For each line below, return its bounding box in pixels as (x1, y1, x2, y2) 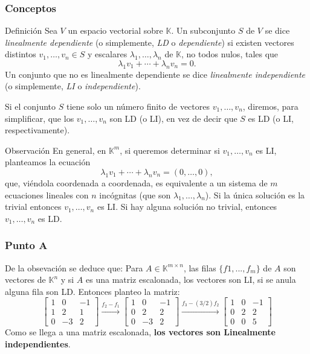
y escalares (88, 48, 128, 60)
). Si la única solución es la (205, 188, 305, 201)
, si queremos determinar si (120, 144, 220, 156)
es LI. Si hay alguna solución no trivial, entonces (97, 200, 277, 213)
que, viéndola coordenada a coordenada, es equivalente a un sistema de (5, 176, 268, 189)
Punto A (5, 238, 48, 253)
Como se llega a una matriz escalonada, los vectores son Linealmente (5, 326, 276, 338)
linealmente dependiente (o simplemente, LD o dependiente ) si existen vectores (5, 36, 294, 48)
